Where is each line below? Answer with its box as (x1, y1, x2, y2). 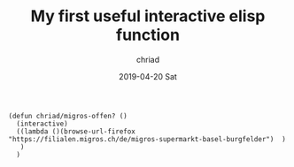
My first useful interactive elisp (30, 6, 266, 27)
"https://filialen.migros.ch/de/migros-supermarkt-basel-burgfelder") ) (8, 134, 287, 143)
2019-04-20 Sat (118, 71, 178, 81)
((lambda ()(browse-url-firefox (16, 126, 136, 136)
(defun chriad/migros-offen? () (8, 111, 128, 120)
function (115, 25, 181, 45)
